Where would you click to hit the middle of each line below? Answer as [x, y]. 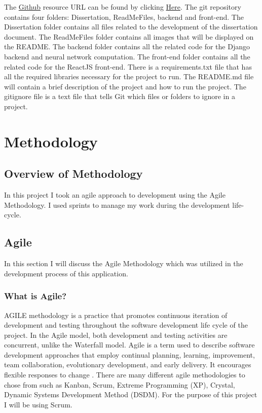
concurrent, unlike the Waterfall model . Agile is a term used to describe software [129, 345]
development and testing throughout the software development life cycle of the [126, 325]
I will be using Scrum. [38, 404]
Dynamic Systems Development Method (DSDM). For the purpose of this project [131, 394]
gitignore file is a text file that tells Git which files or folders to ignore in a [120, 96]
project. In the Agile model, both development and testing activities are [116, 335]
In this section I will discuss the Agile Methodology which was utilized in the [124, 263]
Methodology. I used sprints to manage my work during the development [117, 204]
